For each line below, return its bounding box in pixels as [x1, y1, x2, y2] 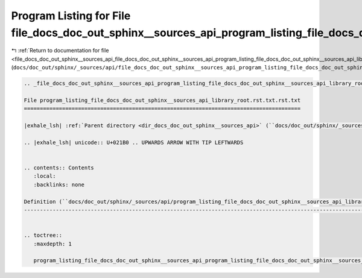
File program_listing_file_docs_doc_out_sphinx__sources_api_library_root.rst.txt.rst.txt [24, 96, 301, 104]
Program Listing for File [11, 9, 131, 22]
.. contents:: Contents [24, 165, 95, 171]
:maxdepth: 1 [33, 240, 72, 247]
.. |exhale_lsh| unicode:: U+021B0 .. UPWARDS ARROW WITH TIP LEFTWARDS [24, 139, 244, 146]
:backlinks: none [33, 181, 84, 188]
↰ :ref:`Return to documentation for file [11, 47, 109, 54]
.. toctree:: [24, 232, 63, 239]
